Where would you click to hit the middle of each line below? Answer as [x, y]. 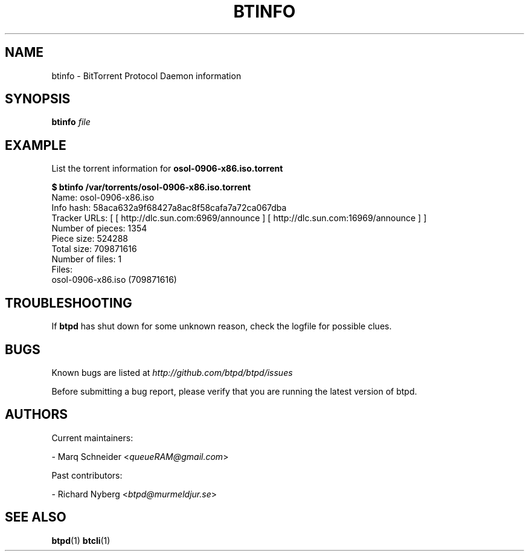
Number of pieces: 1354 [99, 228]
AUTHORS [37, 415]
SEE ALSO [36, 517]
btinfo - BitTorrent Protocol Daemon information [146, 76]
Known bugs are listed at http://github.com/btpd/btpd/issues [172, 372]
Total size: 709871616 [94, 249]
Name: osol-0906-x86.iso [103, 198]
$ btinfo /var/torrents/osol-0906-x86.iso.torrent [151, 187]
